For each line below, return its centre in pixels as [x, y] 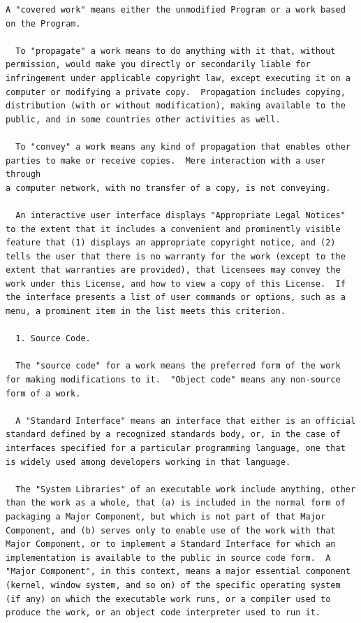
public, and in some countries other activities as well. [143, 119]
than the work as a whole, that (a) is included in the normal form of [176, 503]
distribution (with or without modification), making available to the [176, 106]
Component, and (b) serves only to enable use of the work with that [171, 530]
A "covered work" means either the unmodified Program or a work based [176, 10]
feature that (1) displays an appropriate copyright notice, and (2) [171, 243]
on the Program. [43, 23]
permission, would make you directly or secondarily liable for [158, 65]
